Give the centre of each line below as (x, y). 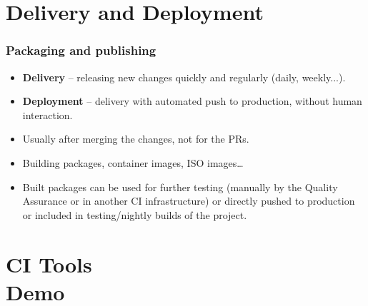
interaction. (48, 114)
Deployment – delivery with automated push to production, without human (192, 101)
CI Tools (49, 264)
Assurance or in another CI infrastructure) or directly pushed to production (189, 201)
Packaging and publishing (81, 50)
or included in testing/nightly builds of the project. (135, 214)
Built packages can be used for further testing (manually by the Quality (180, 187)
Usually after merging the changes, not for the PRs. (136, 139)
